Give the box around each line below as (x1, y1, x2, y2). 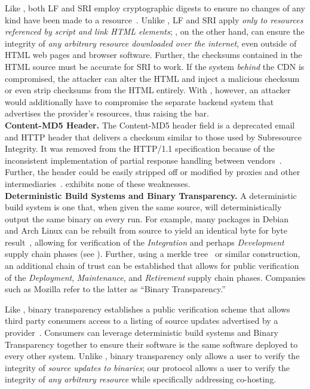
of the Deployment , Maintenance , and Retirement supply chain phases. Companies (5, 271, 306, 283)
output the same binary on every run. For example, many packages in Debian (5, 212, 289, 225)
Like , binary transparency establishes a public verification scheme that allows (5, 302, 290, 315)
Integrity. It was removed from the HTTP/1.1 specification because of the (5, 142, 275, 155)
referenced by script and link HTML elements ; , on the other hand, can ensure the (5, 25, 305, 38)
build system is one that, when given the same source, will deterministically (5, 201, 282, 213)
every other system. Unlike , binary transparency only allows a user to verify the (5, 350, 300, 362)
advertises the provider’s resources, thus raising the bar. (5, 107, 209, 120)
